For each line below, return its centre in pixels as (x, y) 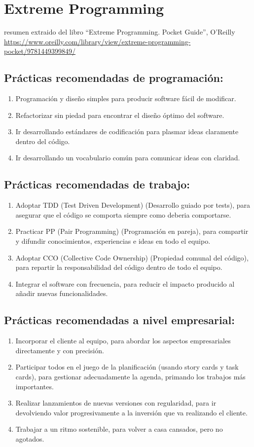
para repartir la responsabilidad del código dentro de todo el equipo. (119, 267)
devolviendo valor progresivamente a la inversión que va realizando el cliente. (131, 412)
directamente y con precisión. (60, 350)
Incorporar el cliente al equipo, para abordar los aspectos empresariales (123, 341)
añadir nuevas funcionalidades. (62, 293)
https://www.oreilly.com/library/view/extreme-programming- (97, 41)
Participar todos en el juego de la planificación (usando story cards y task (127, 367)
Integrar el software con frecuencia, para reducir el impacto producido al (125, 283)
